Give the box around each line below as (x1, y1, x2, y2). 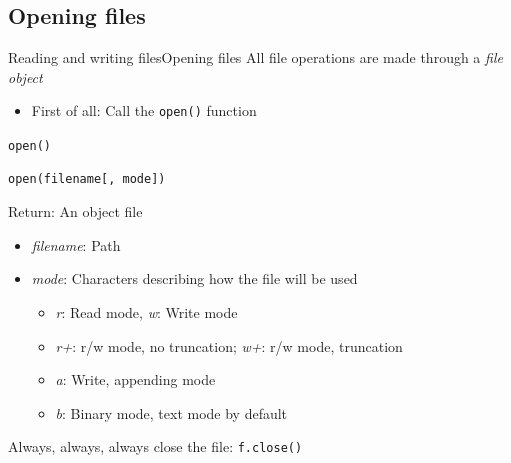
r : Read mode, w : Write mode (55, 302, 238, 323)
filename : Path (31, 234, 121, 255)
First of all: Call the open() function (31, 100, 257, 121)
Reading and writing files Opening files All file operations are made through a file (8, 47, 503, 68)
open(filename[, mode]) (8, 171, 166, 186)
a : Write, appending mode (55, 369, 216, 390)
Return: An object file (8, 201, 143, 222)
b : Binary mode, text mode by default (55, 402, 288, 423)
